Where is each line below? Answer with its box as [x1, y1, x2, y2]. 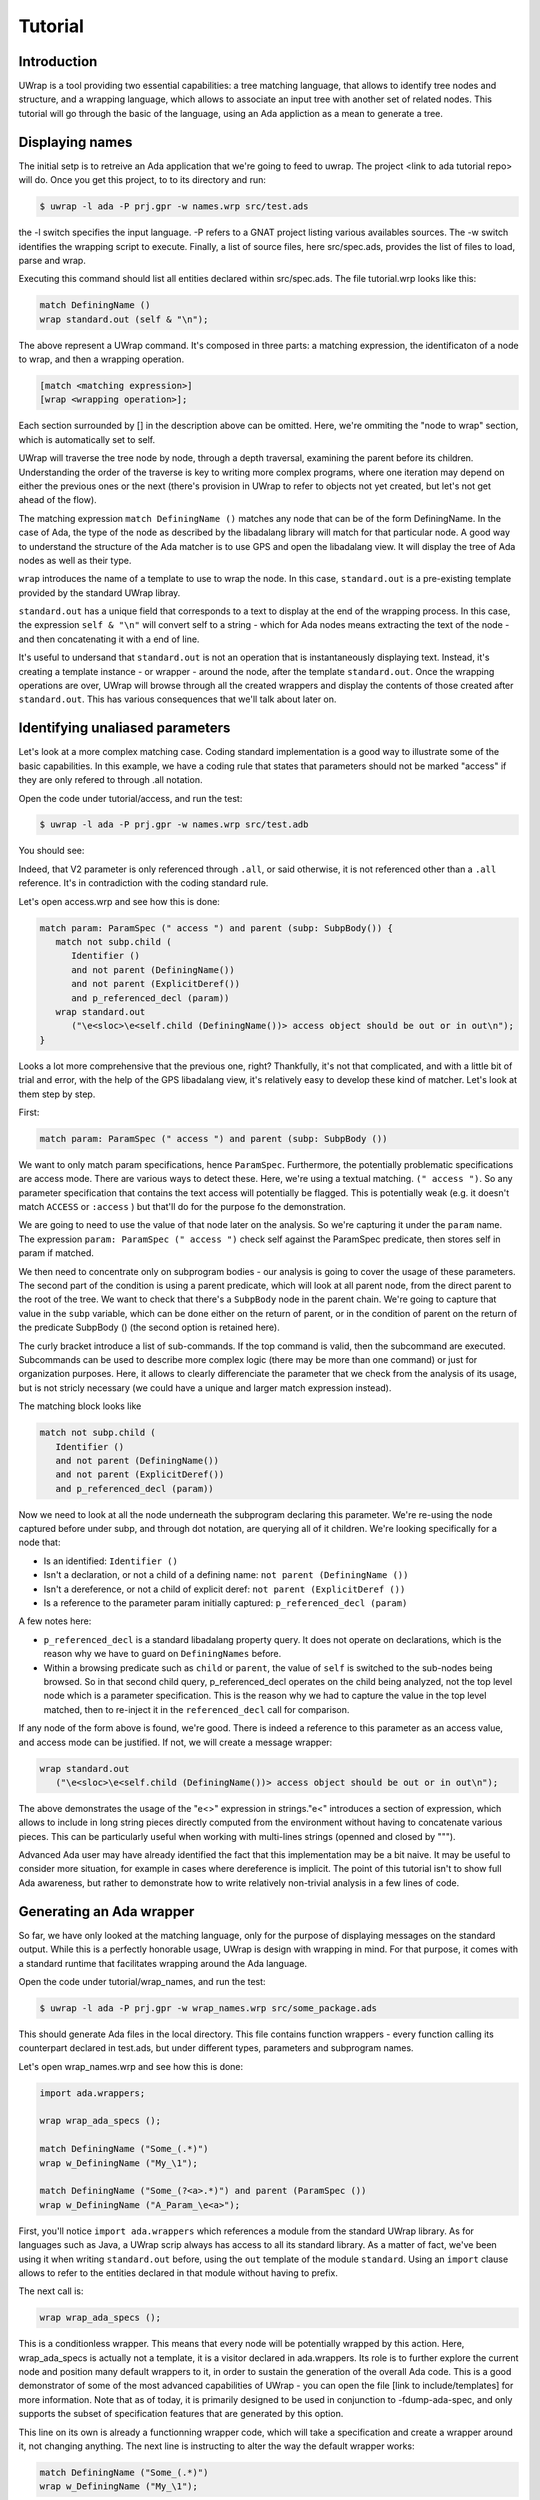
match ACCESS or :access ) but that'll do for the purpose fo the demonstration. [18, 1201, 347, 1213]
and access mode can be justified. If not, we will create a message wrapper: [18, 1736, 333, 1748]
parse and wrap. [18, 254, 87, 266]
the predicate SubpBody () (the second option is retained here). [18, 1321, 280, 1334]
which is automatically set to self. [18, 433, 155, 445]
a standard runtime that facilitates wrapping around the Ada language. [18, 1957, 308, 1969]
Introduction [18, 53, 98, 70]
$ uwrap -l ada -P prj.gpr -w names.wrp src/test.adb [39, 819, 309, 830]
